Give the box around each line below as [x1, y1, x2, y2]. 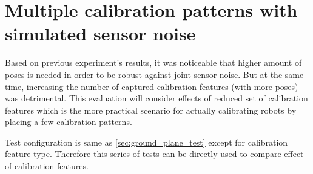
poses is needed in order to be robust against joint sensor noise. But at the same [5, 68, 304, 80]
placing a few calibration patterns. [5, 115, 132, 128]
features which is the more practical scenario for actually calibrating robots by [5, 103, 297, 116]
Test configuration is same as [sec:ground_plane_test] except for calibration [5, 135, 288, 148]
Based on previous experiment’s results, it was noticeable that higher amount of [5, 56, 302, 69]
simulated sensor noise [5, 21, 196, 46]
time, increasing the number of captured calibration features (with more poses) [5, 80, 298, 92]
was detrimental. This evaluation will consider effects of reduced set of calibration [5, 92, 308, 105]
